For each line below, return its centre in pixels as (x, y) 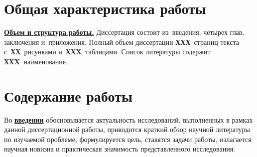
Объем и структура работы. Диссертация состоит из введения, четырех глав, (124, 32)
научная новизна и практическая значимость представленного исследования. (120, 149)
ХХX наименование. (36, 61)
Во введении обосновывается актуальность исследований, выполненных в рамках (128, 119)
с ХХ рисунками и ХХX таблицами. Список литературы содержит (107, 52)
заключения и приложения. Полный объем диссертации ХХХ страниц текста (122, 42)
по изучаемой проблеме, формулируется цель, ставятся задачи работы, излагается (128, 139)
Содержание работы (68, 95)
